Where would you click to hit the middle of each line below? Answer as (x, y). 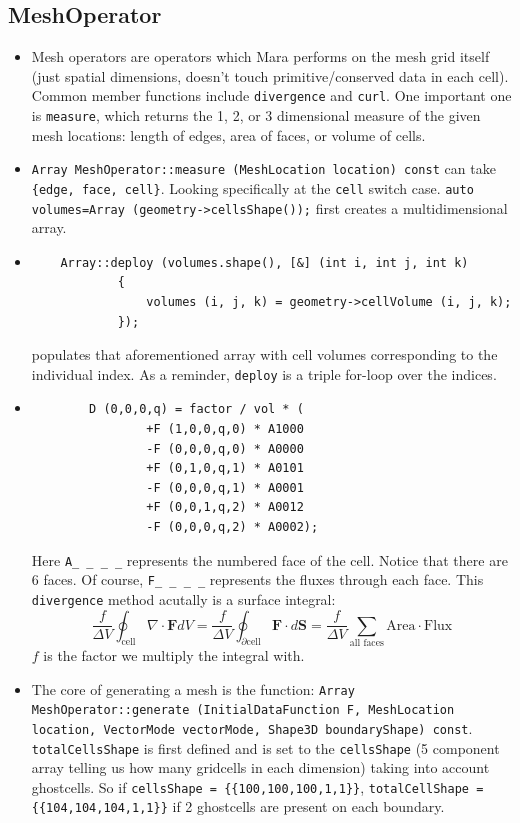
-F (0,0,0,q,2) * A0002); (232, 527)
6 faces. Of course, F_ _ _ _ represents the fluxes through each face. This (257, 579)
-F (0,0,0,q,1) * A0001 (225, 487)
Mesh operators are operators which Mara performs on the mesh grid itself (260, 56)
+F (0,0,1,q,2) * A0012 (225, 507)
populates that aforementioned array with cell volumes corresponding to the (264, 354)
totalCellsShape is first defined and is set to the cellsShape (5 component (265, 747)
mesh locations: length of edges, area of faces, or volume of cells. (228, 134)
